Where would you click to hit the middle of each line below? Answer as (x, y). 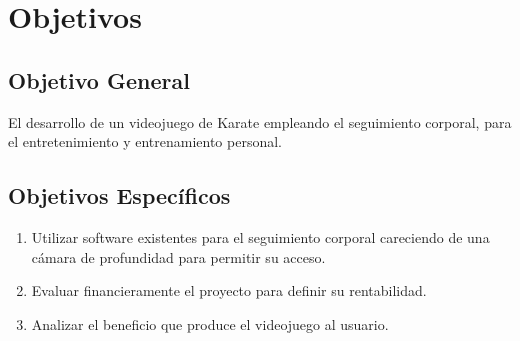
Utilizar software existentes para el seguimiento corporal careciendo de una (260, 236)
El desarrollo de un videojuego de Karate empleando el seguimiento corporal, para (260, 121)
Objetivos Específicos (119, 195)
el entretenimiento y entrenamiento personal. (145, 141)
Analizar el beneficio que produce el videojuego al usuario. (210, 323)
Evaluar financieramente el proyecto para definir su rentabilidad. (229, 290)
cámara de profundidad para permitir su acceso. (178, 256)
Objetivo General (99, 79)
